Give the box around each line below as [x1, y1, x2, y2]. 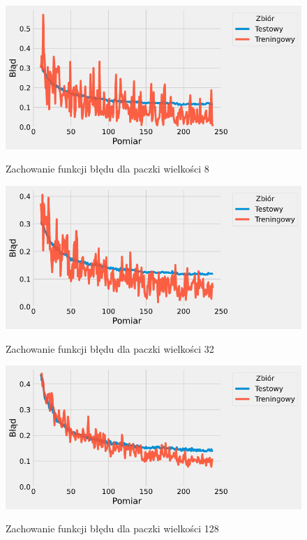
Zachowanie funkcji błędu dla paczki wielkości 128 [6, 521, 219, 536]
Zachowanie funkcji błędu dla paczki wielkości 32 [6, 341, 214, 356]
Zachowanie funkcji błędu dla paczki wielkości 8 [6, 161, 209, 176]
